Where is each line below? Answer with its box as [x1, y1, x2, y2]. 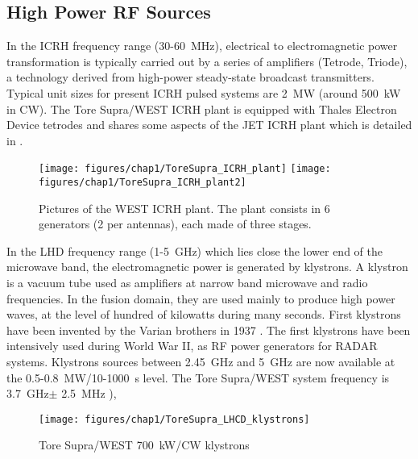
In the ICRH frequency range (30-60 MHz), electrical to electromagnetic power [6, 37, 398, 54]
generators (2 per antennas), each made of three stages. [39, 215, 312, 232]
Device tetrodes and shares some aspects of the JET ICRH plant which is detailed [6, 116, 412, 133]
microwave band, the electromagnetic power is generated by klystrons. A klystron [6, 258, 408, 275]
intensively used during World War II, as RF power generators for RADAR [6, 337, 378, 354]
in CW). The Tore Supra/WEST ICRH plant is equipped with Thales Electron [6, 100, 397, 117]
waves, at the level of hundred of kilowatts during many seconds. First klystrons [6, 306, 401, 323]
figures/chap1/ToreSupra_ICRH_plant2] [39, 177, 246, 189]
